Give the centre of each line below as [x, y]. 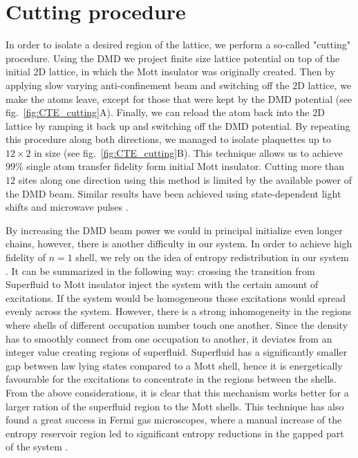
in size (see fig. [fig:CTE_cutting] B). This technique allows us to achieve [188, 152]
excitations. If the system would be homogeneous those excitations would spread [176, 297]
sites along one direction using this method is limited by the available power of [185, 180]
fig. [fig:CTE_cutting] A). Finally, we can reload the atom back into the [158, 112]
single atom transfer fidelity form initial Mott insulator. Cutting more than [186, 166]
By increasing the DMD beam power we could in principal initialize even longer [174, 230]
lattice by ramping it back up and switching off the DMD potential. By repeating [178, 125]
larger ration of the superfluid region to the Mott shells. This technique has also [175, 406]
